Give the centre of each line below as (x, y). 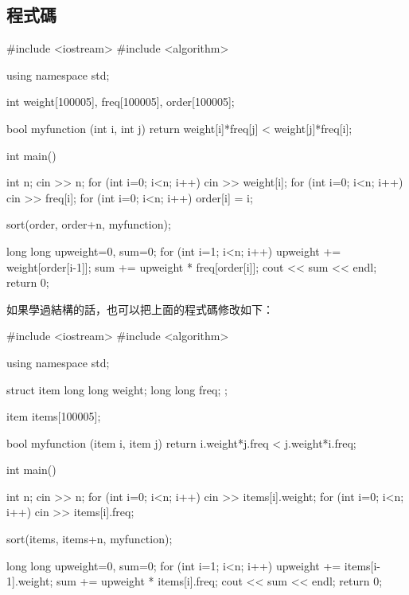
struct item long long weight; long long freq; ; (117, 389)
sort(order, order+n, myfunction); (89, 224)
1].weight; (30, 581)
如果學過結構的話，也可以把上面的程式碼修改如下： (140, 309)
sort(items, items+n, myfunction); (90, 539)
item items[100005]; (54, 416)
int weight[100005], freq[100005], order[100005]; (121, 102)
